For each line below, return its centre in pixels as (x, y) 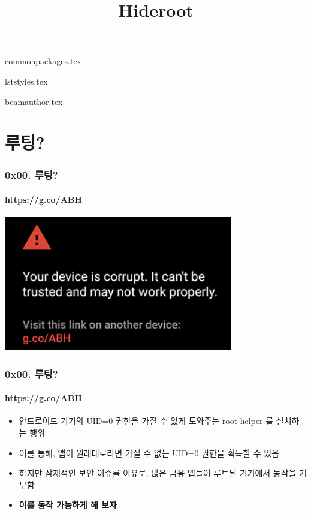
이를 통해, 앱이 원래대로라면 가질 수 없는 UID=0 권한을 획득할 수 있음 (149, 453)
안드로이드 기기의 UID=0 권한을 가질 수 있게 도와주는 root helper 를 (146, 421)
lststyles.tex (26, 81)
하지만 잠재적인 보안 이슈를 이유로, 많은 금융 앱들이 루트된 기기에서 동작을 (158, 473)
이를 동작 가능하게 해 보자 (68, 505)
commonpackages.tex (43, 61)
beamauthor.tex (34, 101)
